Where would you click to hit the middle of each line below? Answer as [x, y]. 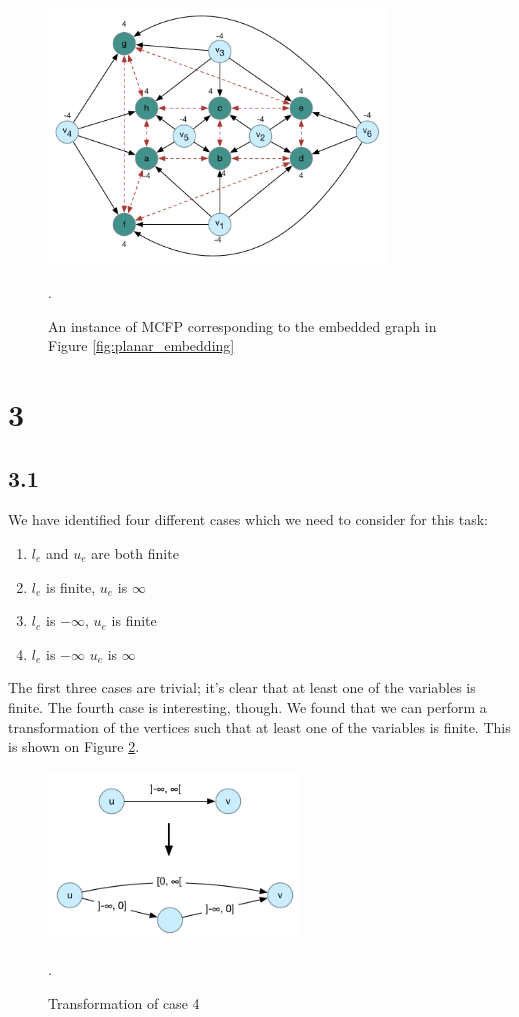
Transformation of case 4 [124, 1003]
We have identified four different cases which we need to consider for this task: [248, 519]
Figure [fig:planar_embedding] [141, 345]
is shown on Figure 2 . [74, 746]
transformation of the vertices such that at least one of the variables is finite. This [259, 726]
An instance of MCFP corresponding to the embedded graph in [242, 325]
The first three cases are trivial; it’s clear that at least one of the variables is [242, 687]
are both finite [135, 553]
